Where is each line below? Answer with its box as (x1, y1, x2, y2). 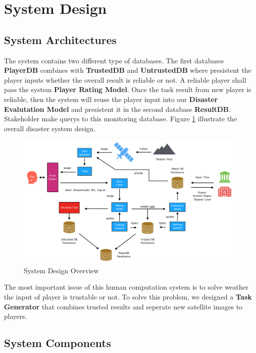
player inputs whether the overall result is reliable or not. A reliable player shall (4, 74, 247, 85)
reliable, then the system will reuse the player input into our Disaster (4, 94, 218, 104)
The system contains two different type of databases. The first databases (4, 55, 224, 65)
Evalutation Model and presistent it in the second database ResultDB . (4, 103, 231, 114)
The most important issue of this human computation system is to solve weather (4, 282, 249, 292)
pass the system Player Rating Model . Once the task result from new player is (4, 84, 252, 95)
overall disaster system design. (4, 123, 96, 133)
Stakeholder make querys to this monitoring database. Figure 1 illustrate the (4, 113, 237, 124)
